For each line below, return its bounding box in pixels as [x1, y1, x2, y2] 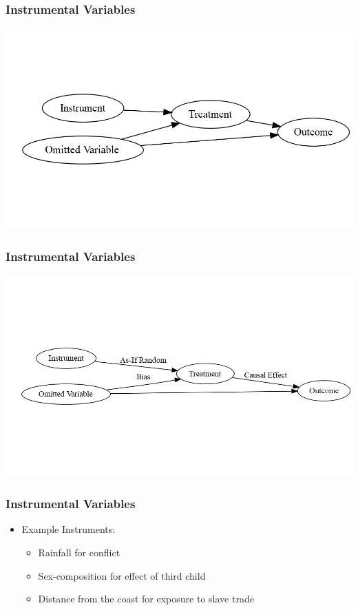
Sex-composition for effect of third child [38, 568, 206, 582]
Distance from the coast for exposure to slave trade [38, 591, 254, 606]
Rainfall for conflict [38, 545, 120, 560]
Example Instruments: [21, 522, 116, 536]
